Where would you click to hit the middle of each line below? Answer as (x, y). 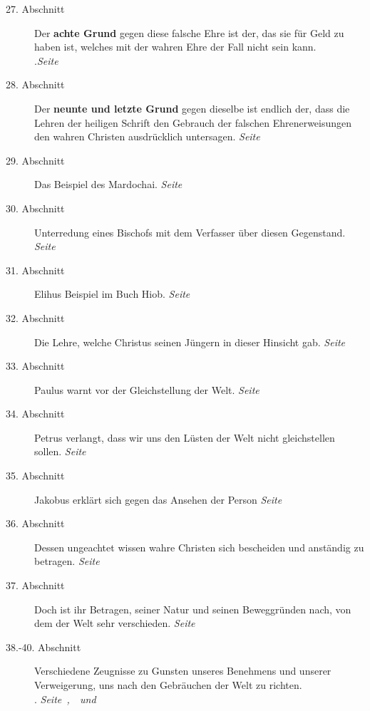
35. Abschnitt (35, 476)
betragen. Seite (67, 561)
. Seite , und (65, 699)
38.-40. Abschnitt (43, 647)
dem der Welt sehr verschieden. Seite (115, 623)
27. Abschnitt (35, 9)
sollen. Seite (60, 451)
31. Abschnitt (35, 270)
